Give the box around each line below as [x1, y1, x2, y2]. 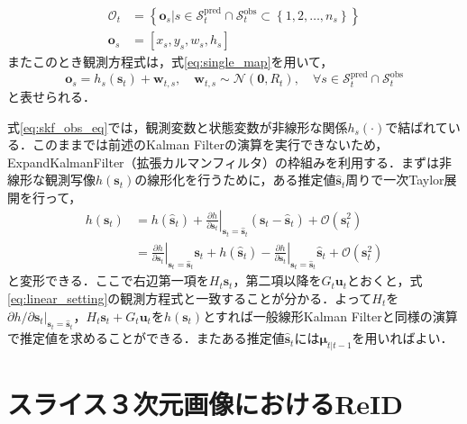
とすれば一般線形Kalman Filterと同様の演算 [203, 306, 458, 325]
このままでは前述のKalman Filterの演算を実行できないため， [32, 135, 389, 154]
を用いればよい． [352, 329, 453, 347]
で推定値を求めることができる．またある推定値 [7, 329, 285, 347]
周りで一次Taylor [345, 170, 444, 189]
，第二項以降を [233, 271, 322, 290]
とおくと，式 [347, 271, 423, 290]
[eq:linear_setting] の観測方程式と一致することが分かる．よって [7, 289, 372, 308]
